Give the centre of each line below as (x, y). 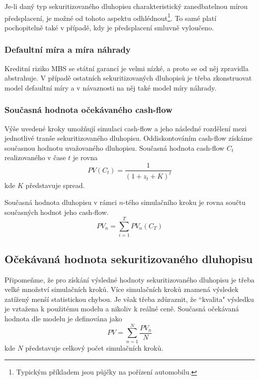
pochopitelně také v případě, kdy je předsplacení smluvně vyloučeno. (109, 27)
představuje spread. (55, 185)
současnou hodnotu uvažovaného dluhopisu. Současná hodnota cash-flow (115, 147)
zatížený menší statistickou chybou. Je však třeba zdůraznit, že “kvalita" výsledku (129, 299)
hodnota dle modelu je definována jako (63, 318)
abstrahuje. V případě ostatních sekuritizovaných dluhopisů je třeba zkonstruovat (128, 78)
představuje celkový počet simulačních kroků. (94, 347)
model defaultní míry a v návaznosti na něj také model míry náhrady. (111, 87)
